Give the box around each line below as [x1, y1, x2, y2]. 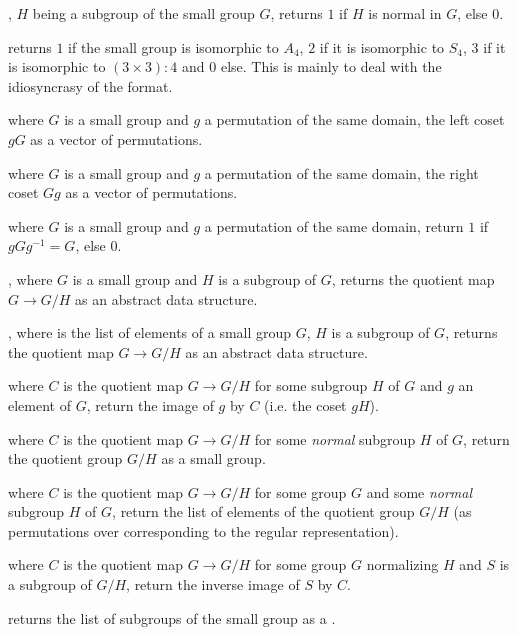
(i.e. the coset [264, 394, 347, 415]
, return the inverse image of [126, 574, 300, 595]
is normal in [368, 3, 442, 23]
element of [8, 394, 71, 415]
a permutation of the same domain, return [204, 215, 464, 236]
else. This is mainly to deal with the [220, 56, 442, 77]
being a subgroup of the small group [32, 3, 255, 23]
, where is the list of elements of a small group [8, 322, 292, 343]
